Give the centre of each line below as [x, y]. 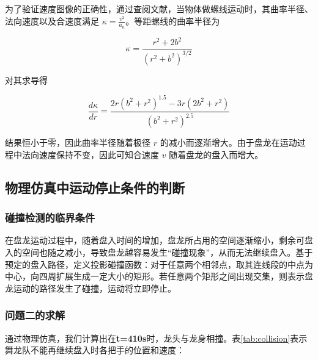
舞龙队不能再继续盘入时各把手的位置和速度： [95, 350]
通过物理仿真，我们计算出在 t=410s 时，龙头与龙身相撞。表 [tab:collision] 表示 [156, 338]
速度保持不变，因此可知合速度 [99, 154]
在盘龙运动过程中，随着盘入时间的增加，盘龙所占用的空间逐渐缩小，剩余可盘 [159, 240]
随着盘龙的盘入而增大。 [216, 154]
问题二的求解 [35, 315]
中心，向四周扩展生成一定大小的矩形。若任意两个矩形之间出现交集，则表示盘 [159, 276]
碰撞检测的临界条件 [50, 218]
